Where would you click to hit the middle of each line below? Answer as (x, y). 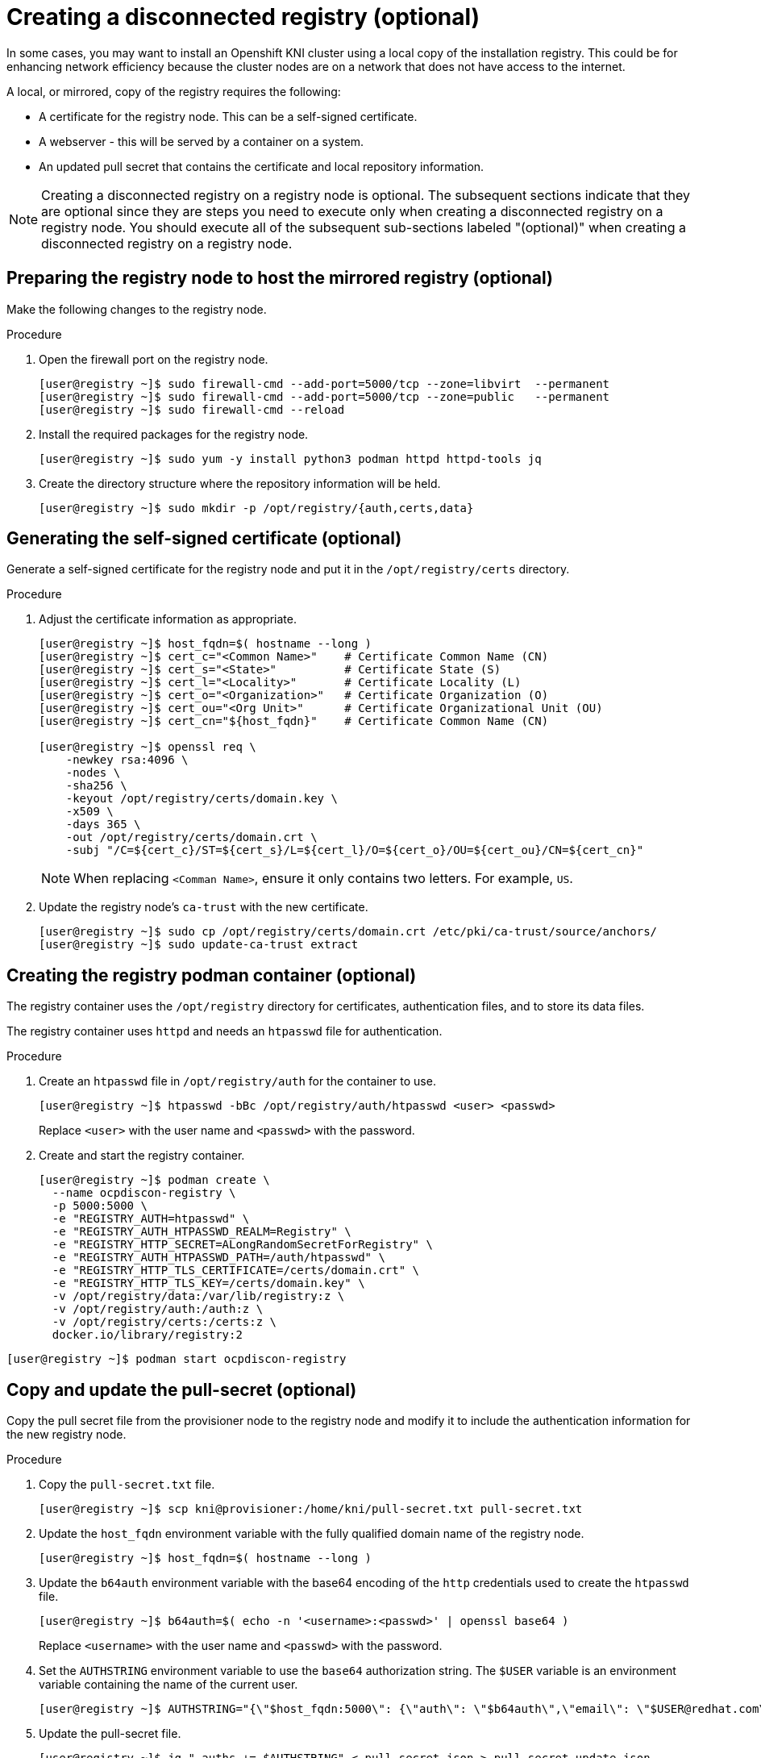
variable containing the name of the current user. (168, 1685)
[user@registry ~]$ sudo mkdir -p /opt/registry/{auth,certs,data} (256, 508)
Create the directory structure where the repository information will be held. (240, 483)
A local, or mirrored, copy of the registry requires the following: (174, 91)
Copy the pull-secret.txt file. (127, 1485)
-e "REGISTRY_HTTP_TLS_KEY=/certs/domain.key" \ (208, 1283)
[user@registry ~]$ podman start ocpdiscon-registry (177, 1359)
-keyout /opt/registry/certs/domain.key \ (202, 799)
